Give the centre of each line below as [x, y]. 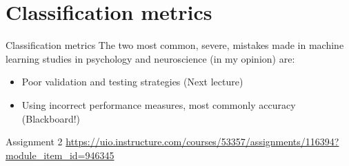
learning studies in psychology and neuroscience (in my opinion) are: [150, 58]
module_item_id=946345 [60, 155]
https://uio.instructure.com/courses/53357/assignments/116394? [202, 142]
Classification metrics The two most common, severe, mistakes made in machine [175, 45]
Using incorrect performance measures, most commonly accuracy [159, 104]
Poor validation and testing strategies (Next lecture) [132, 82]
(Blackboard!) [51, 118]
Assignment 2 [34, 142]
